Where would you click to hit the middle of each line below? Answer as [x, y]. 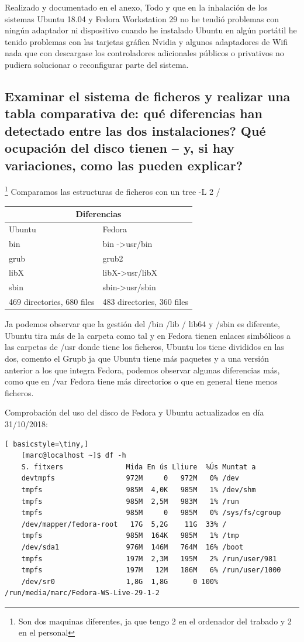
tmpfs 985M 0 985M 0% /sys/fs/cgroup [151, 513]
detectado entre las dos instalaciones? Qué [135, 130]
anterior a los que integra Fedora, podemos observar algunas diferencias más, [142, 370]
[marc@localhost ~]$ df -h [74, 456]
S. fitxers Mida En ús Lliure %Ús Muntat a [139, 467]
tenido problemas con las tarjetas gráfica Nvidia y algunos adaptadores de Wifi [146, 41]
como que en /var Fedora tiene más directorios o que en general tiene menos [141, 381]
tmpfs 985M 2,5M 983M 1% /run [130, 501]
